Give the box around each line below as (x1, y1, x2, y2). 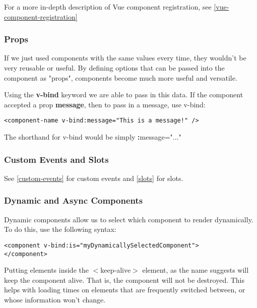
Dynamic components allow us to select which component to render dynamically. (4, 214, 253, 224)
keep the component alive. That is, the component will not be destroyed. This (4, 274, 245, 285)
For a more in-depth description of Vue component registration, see (4, 2, 212, 12)
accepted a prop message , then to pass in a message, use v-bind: (4, 99, 206, 109)
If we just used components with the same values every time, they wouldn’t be (4, 52, 246, 63)
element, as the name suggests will (142, 265, 249, 275)
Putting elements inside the (4, 265, 89, 275)
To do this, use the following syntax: (4, 224, 116, 234)
